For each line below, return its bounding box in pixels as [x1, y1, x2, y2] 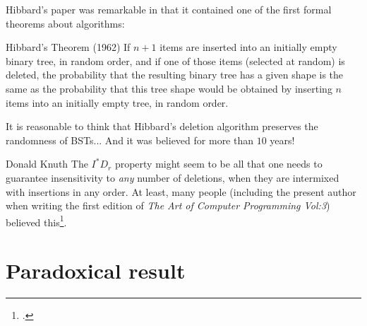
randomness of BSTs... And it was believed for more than [6, 132, 254, 147]
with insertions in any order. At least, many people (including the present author [6, 184, 356, 199]
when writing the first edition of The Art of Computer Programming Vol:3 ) [6, 198, 330, 213]
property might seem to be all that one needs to [114, 156, 323, 171]
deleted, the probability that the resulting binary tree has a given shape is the [6, 67, 344, 82]
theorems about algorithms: [6, 16, 125, 30]
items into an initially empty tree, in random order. [6, 95, 229, 110]
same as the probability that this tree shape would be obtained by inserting [6, 81, 332, 95]
